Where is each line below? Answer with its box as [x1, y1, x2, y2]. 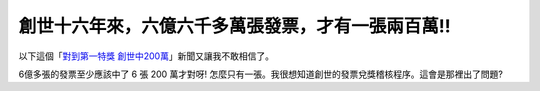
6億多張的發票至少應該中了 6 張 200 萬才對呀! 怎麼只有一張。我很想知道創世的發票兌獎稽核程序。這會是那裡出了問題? [18, 68, 504, 80]
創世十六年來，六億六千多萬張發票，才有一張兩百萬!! [18, 15, 451, 37]
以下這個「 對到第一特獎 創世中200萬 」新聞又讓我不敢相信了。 [18, 50, 275, 62]
